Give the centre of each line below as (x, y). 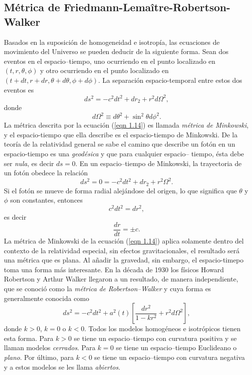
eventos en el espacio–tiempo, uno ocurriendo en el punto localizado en (110, 61)
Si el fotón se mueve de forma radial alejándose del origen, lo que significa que (120, 190)
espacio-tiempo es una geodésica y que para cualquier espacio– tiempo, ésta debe (124, 153)
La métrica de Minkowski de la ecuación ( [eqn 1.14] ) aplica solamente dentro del (124, 241)
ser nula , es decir (29, 163)
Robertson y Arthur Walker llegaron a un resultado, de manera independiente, (121, 279)
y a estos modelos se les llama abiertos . (62, 366)
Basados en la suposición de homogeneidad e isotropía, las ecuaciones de (112, 42)
